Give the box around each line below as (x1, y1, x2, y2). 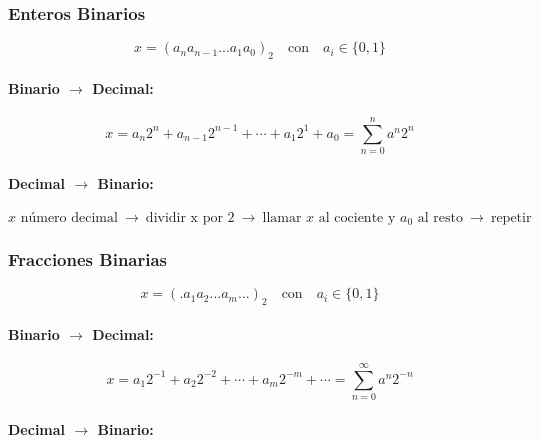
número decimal (20, 210, 118, 225)
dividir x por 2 (145, 210, 235, 225)
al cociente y (318, 210, 396, 225)
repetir (490, 210, 532, 225)
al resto (417, 210, 463, 225)
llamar (262, 210, 302, 225)
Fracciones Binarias (8, 247, 168, 272)
